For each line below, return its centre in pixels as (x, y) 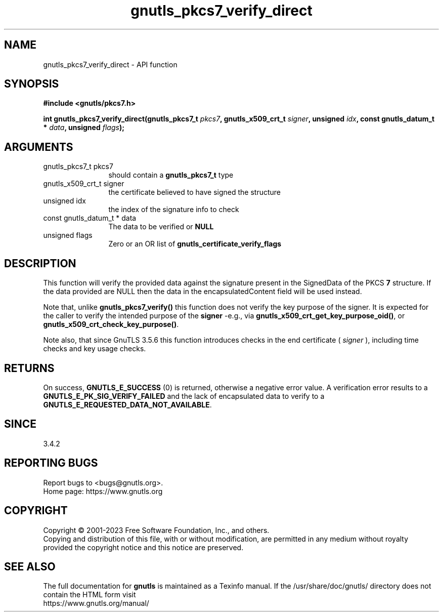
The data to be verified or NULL (161, 227)
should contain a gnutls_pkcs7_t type (171, 175)
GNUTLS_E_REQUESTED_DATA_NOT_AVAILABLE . (127, 404)
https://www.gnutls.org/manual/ (96, 603)
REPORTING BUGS (51, 463)
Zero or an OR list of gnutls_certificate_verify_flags (195, 244)
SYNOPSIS (32, 84)
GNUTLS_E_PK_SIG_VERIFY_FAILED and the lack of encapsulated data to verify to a (184, 396)
